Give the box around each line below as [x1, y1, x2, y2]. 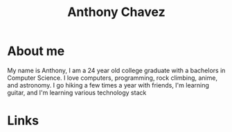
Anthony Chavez [66, 4, 166, 20]
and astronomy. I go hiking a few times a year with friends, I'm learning [7, 81, 210, 89]
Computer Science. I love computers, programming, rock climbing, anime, [7, 74, 218, 82]
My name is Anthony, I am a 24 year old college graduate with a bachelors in [7, 66, 226, 74]
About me [7, 43, 65, 59]
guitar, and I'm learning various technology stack [7, 88, 147, 97]
